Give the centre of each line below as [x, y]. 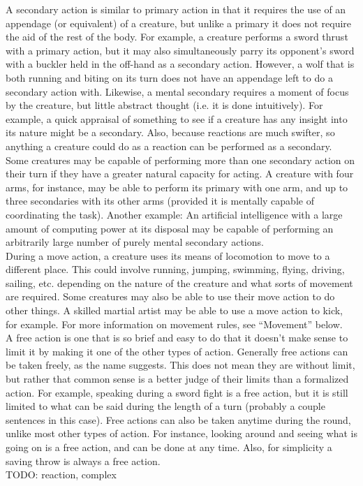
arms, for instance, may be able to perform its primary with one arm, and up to [177, 187]
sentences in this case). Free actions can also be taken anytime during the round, [178, 419]
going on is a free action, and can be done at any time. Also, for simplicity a [169, 447]
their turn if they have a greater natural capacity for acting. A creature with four [180, 174]
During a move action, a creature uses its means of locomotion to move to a [168, 255]
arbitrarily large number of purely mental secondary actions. [135, 242]
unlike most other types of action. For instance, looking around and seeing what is [181, 433]
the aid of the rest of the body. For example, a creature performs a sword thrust [177, 37]
